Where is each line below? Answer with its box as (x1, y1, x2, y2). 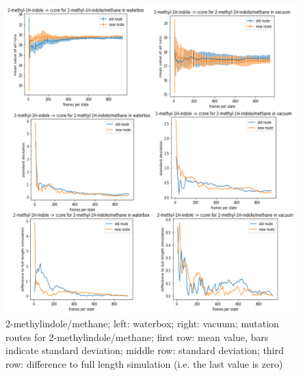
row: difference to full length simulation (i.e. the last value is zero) (5, 356, 283, 371)
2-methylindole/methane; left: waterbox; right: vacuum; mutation (5, 316, 279, 331)
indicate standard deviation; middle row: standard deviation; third (5, 343, 284, 357)
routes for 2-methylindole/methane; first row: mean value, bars (5, 329, 269, 344)
